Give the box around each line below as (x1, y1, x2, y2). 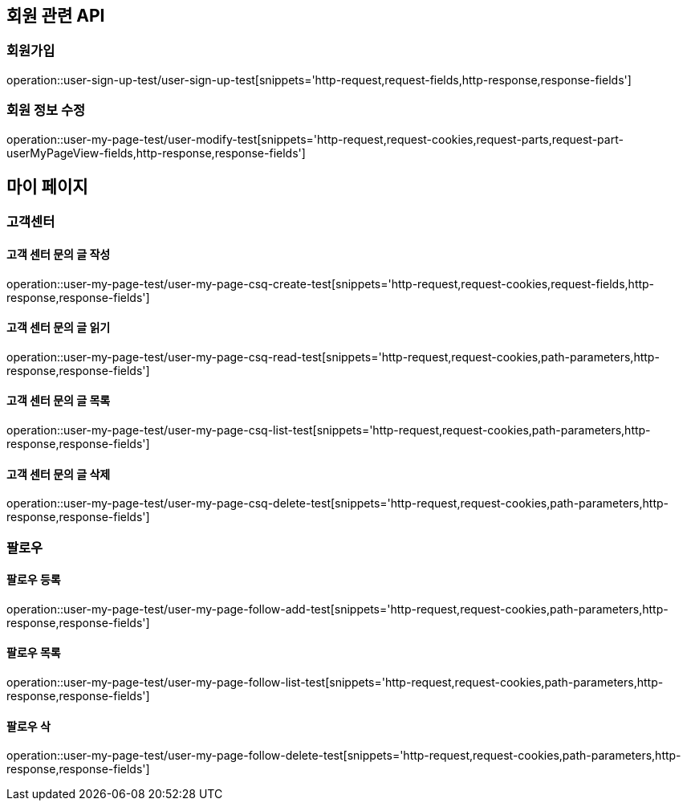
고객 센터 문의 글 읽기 (6, 320, 111, 335)
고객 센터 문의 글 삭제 (6, 467, 111, 481)
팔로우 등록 (6, 573, 61, 587)
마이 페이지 (6, 176, 88, 197)
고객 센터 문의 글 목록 (6, 393, 111, 408)
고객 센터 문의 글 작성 (6, 247, 111, 261)
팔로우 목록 (6, 646, 61, 660)
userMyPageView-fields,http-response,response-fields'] (6, 145, 306, 160)
